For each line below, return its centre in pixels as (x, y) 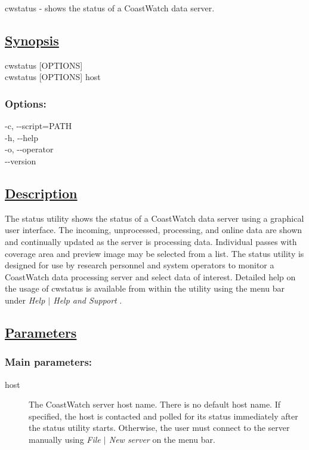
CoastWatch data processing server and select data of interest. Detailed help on (150, 276)
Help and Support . (88, 300)
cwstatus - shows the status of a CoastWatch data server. (110, 8)
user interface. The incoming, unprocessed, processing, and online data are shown (154, 230)
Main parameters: (49, 362)
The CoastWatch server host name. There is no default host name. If (155, 404)
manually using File (65, 439)
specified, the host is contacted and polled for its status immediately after (163, 416)
